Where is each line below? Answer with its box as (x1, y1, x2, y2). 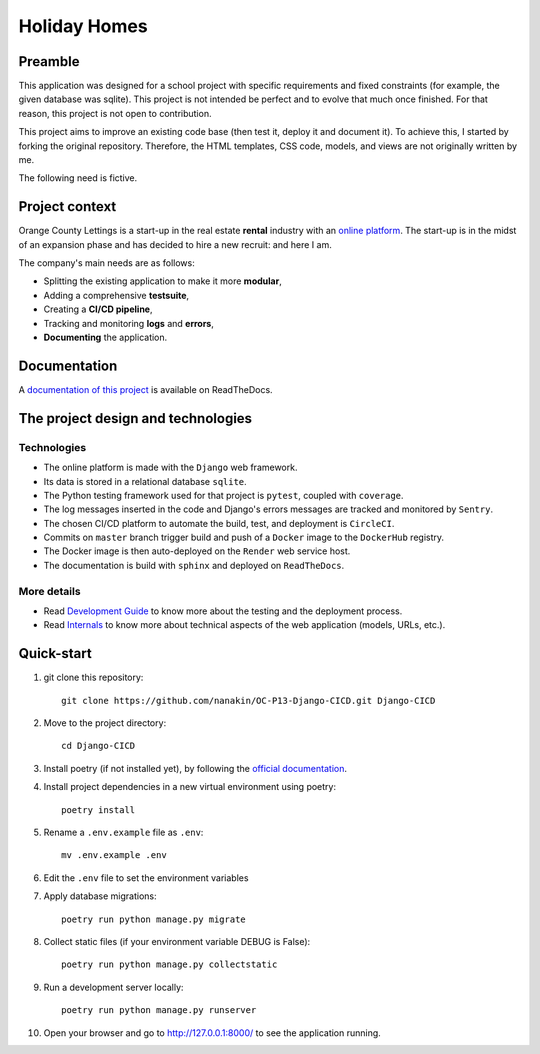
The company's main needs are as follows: (18, 257, 195, 269)
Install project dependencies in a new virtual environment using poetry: (43, 781, 337, 793)
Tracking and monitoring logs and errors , (43, 317, 214, 329)
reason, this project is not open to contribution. (18, 107, 212, 119)
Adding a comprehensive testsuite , (43, 289, 190, 301)
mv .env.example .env (61, 850, 167, 861)
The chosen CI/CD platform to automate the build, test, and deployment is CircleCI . (43, 517, 395, 529)
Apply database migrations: (43, 890, 157, 902)
